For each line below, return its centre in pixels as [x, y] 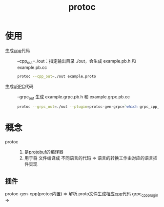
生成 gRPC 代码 [19, 86]
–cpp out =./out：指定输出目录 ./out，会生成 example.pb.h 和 [77, 61]
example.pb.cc [32, 67]
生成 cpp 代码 [18, 50]
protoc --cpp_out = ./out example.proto [57, 76]
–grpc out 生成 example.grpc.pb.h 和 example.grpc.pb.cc [74, 97]
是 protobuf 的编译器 [44, 152]
